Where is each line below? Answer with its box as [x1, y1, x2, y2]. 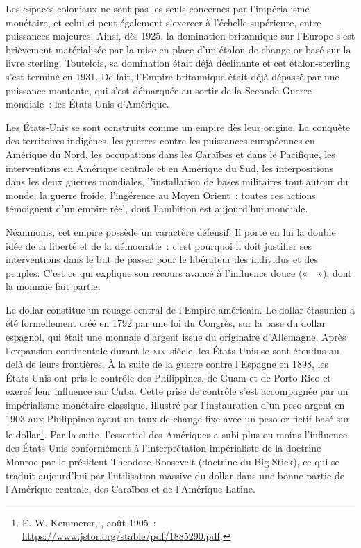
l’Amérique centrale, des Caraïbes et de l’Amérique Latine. [6, 481, 255, 496]
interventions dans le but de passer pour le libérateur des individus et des [6, 252, 318, 266]
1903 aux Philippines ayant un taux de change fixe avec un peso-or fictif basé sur [6, 411, 350, 425]
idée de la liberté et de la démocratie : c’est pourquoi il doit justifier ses [6, 238, 312, 252]
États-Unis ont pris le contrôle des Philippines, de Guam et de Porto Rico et [6, 370, 331, 384]
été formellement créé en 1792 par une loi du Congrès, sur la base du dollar [6, 316, 326, 330]
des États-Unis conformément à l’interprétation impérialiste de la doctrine [6, 440, 321, 455]
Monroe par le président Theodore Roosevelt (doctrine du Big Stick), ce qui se [6, 454, 339, 469]
